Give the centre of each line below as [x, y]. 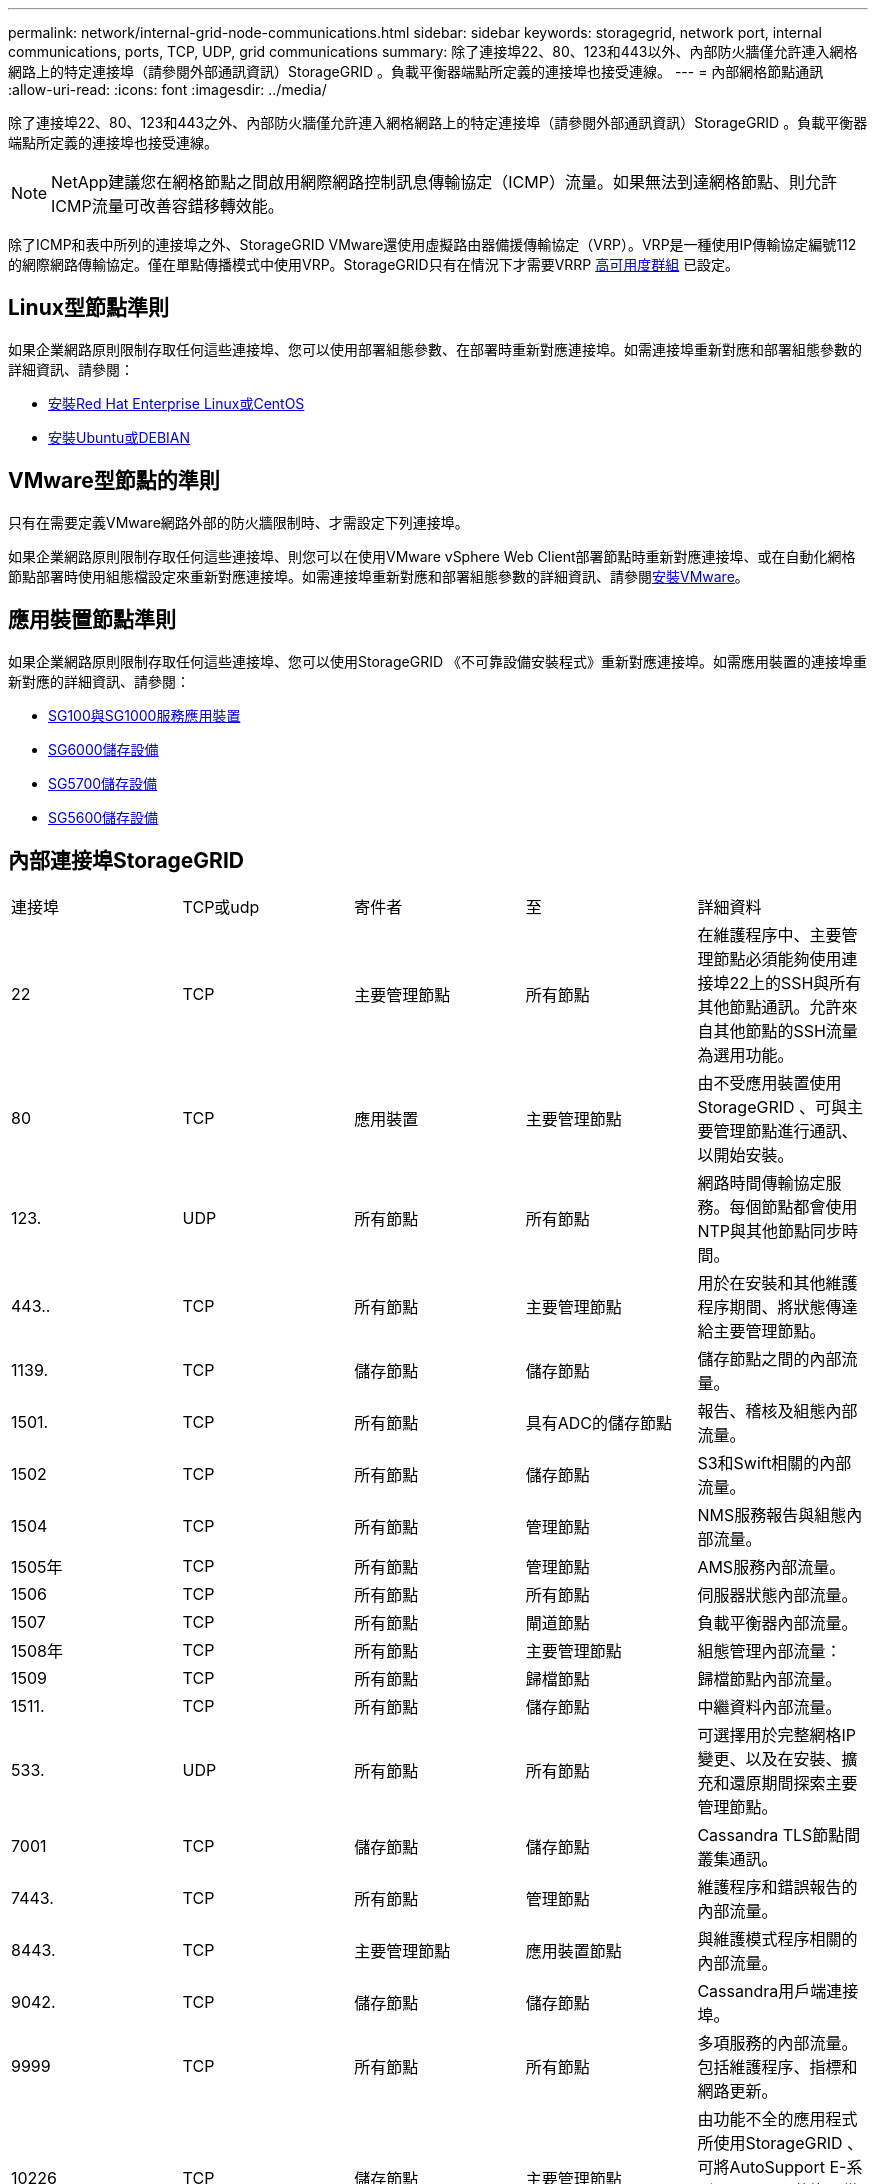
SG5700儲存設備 [103, 783]
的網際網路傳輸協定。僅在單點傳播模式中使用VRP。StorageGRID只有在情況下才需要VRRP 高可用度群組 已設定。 [374, 264]
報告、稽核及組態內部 [777, 1411]
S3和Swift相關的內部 [774, 1463]
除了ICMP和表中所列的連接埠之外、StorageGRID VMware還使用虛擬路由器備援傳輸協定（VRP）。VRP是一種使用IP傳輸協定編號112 [432, 244]
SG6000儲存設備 [103, 749]
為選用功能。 [745, 1055]
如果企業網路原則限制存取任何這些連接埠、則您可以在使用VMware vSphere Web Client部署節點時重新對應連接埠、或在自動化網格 [432, 556]
